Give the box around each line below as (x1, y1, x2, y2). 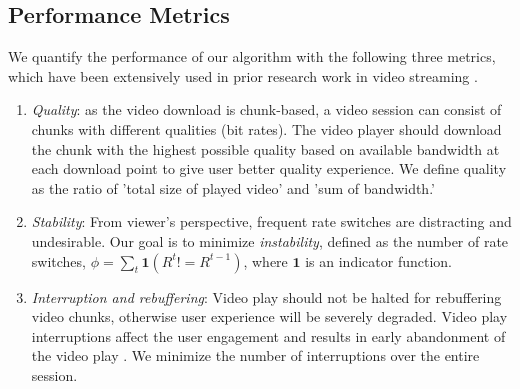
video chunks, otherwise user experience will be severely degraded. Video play (31, 306, 508, 327)
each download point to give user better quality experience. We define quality (31, 158, 507, 179)
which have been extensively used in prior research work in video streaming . (8, 65, 478, 86)
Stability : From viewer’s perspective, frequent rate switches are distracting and (31, 211, 512, 232)
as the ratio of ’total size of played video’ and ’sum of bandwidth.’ (31, 177, 435, 198)
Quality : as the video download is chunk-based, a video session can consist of (31, 99, 502, 120)
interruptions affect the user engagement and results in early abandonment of (31, 325, 506, 346)
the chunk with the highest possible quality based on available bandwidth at (31, 138, 500, 159)
